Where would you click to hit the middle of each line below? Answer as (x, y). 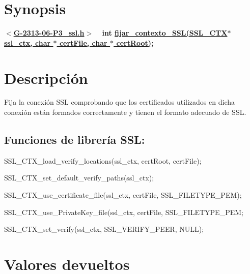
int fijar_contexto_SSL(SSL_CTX (165, 33)
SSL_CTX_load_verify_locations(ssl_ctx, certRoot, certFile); (103, 160)
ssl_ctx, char (27, 42)
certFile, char (83, 42)
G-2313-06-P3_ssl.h (49, 33)
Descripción (46, 78)
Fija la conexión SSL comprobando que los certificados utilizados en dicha (119, 102)
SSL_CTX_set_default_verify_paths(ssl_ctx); (79, 178)
